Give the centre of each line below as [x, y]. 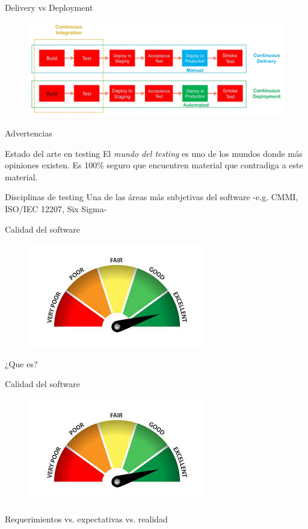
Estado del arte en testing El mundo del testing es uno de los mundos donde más [154, 153]
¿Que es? [21, 363]
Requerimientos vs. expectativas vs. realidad [86, 518]
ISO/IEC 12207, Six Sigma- [56, 209]
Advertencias [29, 133]
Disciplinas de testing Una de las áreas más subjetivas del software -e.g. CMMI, [152, 197]
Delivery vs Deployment [49, 7]
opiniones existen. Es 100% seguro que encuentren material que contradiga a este [154, 165]
